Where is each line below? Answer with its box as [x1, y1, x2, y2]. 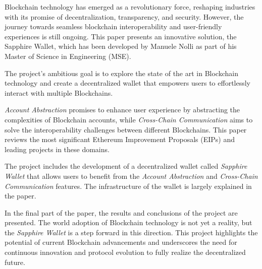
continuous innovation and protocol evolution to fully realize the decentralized [5, 247, 246, 257]
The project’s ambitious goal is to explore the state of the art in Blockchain [5, 68, 238, 78]
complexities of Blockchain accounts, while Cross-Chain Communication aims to [5, 114, 253, 124]
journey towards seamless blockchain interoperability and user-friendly [5, 21, 222, 32]
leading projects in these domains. [5, 144, 110, 154]
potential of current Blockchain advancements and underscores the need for [5, 237, 237, 247]
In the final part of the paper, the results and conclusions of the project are [5, 207, 238, 218]
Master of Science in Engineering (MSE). [5, 50, 131, 61]
